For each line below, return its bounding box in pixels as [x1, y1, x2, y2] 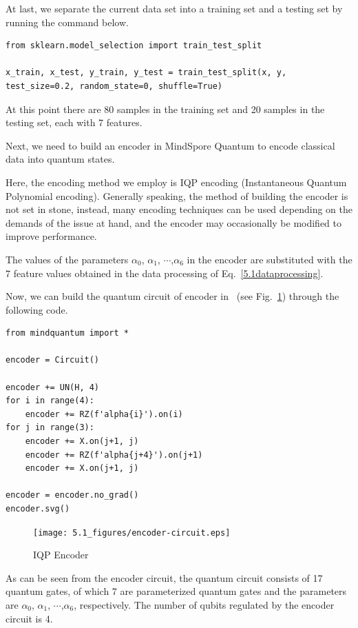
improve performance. [6, 229, 97, 243]
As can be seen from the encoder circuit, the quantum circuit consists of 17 [6, 570, 323, 585]
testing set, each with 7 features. [6, 115, 143, 130]
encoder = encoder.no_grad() [6, 490, 139, 500]
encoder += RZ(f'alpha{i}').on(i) [25, 409, 183, 419]
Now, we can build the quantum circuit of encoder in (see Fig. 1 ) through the [6, 289, 339, 303]
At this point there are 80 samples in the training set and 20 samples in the [6, 101, 325, 116]
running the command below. [6, 14, 129, 29]
